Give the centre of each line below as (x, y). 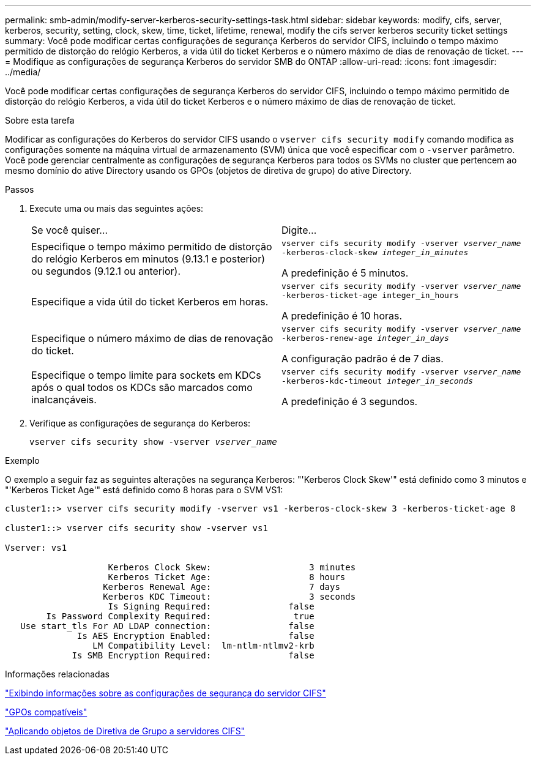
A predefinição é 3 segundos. (350, 401)
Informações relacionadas (57, 674)
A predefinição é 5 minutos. (345, 273)
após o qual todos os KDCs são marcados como (142, 387)
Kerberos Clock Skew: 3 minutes (232, 567)
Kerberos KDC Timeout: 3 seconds (229, 597)
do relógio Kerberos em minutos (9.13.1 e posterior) (148, 259)
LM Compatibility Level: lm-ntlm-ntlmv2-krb (203, 646)
